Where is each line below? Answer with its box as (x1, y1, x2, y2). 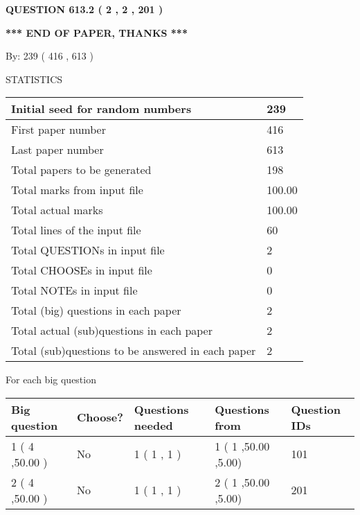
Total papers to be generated (11, 162, 152, 178)
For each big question (6, 372, 96, 387)
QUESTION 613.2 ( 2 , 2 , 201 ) (6, 2, 163, 16)
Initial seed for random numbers (11, 101, 192, 117)
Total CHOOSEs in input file (11, 262, 152, 279)
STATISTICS (6, 71, 63, 86)
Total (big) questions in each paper (11, 302, 181, 319)
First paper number (11, 121, 106, 138)
